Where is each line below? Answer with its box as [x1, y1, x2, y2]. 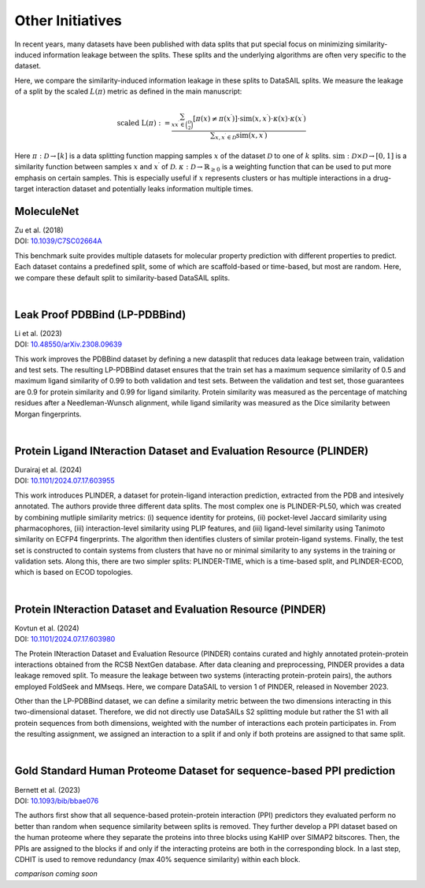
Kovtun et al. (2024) [14, 623, 79, 633]
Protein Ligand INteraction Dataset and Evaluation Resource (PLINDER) [14, 444, 369, 457]
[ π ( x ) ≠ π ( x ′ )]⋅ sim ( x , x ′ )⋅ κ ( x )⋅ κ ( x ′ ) [193, 113, 306, 124]
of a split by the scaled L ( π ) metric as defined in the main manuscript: [14, 87, 242, 96]
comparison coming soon [14, 869, 98, 879]
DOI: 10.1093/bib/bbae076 [14, 796, 99, 805]
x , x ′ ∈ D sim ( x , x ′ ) [215, 129, 268, 142]
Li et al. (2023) [14, 328, 62, 338]
